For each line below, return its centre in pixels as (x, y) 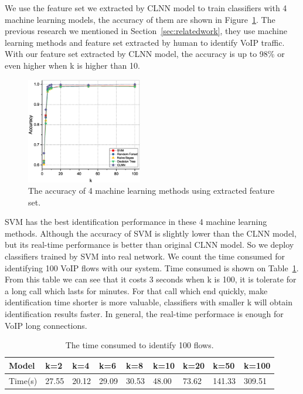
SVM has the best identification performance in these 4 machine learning (136, 222)
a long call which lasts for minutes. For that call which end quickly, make (136, 290)
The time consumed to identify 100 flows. (139, 345)
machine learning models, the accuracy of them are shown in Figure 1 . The (140, 19)
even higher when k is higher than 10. (72, 65)
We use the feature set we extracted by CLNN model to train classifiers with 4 (146, 8)
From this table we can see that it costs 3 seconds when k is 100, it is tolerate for (151, 279)
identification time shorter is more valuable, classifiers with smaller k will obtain (149, 302)
